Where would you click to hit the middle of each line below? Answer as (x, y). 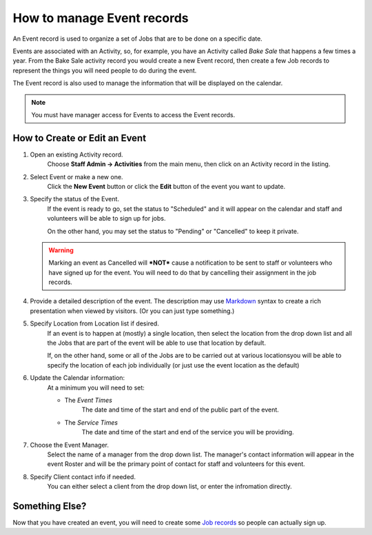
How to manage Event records (101, 18)
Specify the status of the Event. (75, 199)
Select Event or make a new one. (76, 176)
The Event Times (89, 400)
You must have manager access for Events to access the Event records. (133, 114)
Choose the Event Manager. (70, 445)
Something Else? (50, 506)
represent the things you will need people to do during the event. (105, 70)
